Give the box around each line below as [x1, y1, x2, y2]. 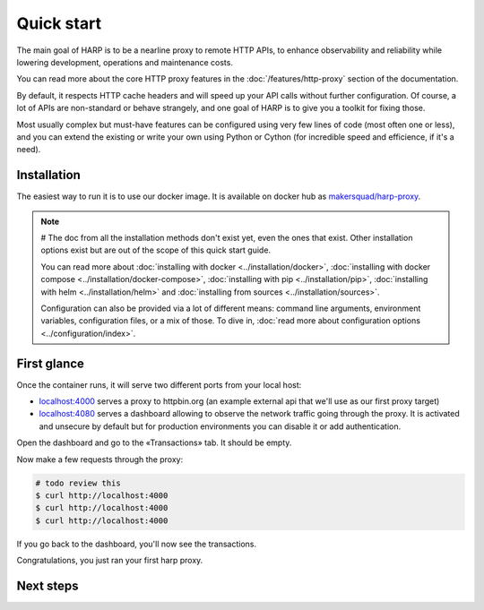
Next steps [16, 578, 79, 593]
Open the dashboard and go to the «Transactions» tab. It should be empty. [16, 437, 292, 448]
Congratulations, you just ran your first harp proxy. [16, 555, 203, 566]
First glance [16, 356, 85, 371]
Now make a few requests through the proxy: [16, 453, 184, 465]
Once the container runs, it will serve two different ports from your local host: [16, 379, 302, 390]
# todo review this [35, 477, 121, 488]
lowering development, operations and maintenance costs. [16, 56, 233, 67]
